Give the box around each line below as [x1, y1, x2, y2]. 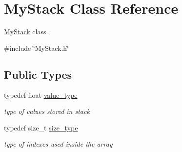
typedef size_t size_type [4, 122, 78, 132]
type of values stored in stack [4, 106, 90, 116]
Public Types [4, 66, 72, 82]
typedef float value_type [4, 89, 78, 100]
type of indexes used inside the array [4, 139, 113, 149]
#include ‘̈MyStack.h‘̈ [4, 43, 69, 53]
